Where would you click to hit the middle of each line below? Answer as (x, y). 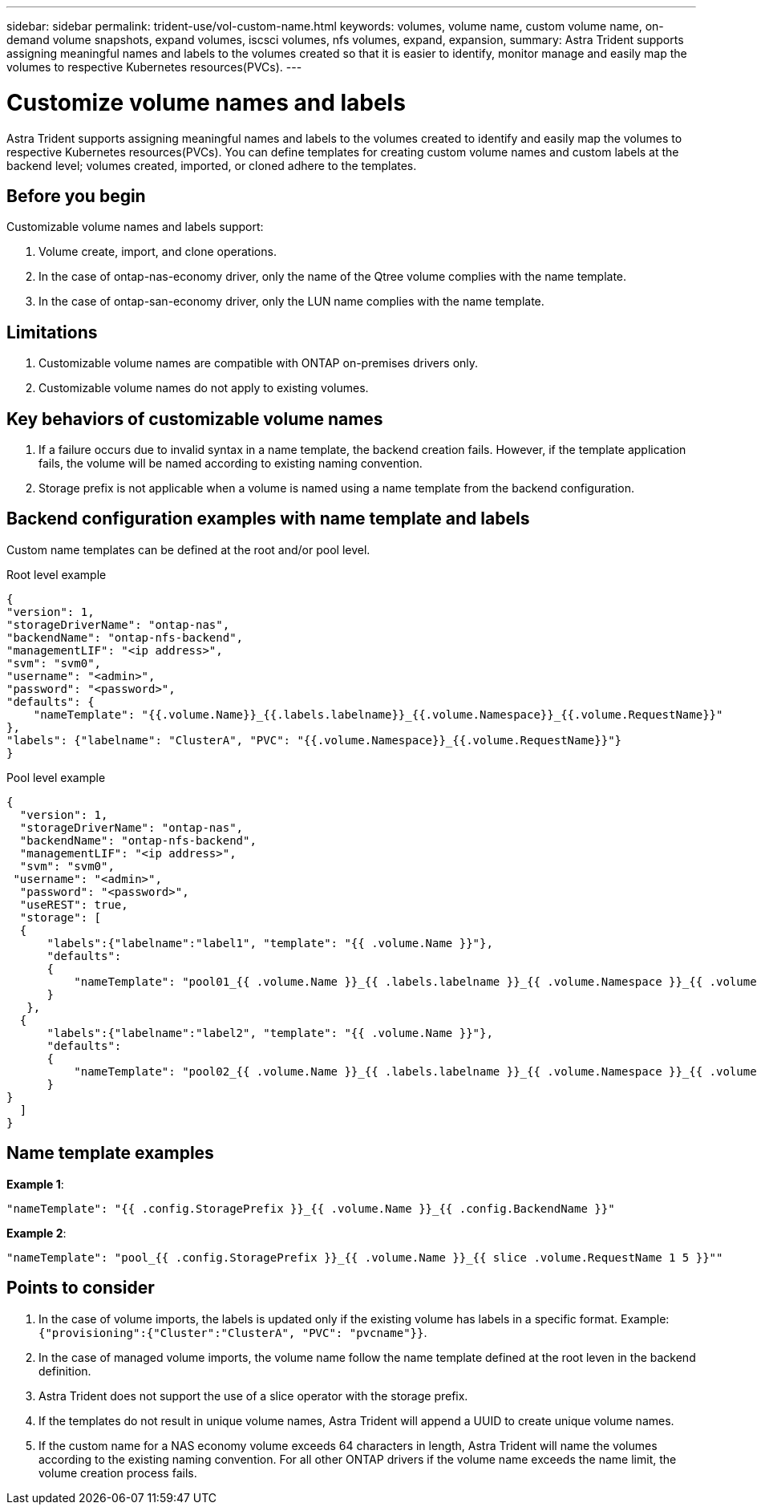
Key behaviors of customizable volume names (195, 419)
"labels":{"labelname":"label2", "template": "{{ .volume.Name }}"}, (270, 1033)
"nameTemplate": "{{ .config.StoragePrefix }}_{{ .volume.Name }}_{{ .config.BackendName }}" (311, 1208)
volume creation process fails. (118, 1473)
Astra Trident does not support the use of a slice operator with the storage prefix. (253, 1396)
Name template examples (110, 1153)
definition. (65, 1371)
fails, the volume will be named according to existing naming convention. (231, 464)
